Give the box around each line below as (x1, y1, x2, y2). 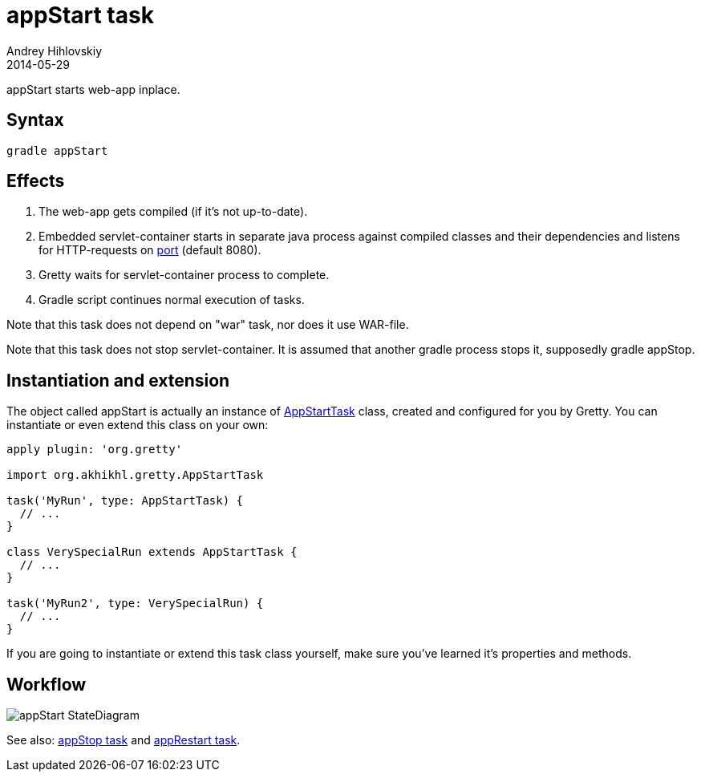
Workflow (6, 674, 87, 695)
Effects (6, 171, 65, 192)
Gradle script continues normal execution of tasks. (38, 293, 305, 307)
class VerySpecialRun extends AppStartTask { (6, 545, 298, 559)
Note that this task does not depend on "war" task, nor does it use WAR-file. (6, 318, 409, 332)
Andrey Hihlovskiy (6, 43, 103, 58)
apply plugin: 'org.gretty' (6, 443, 183, 456)
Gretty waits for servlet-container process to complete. (38, 268, 330, 282)
